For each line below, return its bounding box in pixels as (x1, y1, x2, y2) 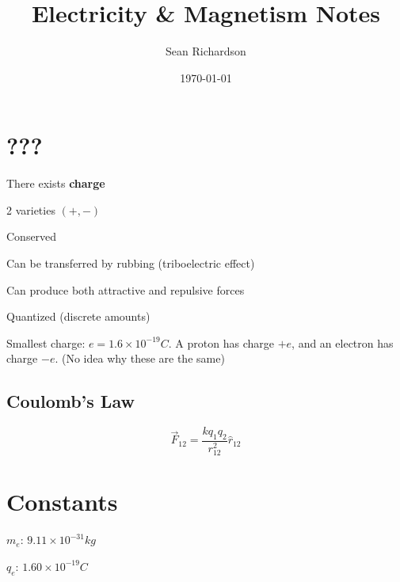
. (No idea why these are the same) (55, 350, 225, 367)
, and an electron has (291, 334, 394, 351)
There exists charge (6, 175, 105, 192)
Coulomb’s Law (6, 389, 135, 413)
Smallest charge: (6, 334, 86, 351)
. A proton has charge (168, 334, 274, 351)
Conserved (6, 228, 57, 245)
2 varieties (6, 201, 55, 218)
